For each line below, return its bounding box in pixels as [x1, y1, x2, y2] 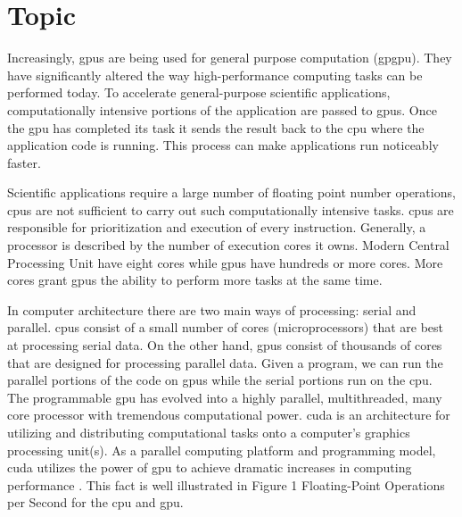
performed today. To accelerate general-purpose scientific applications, [7, 83, 391, 102]
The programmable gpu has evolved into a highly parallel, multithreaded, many [7, 388, 442, 406]
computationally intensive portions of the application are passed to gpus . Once [7, 100, 437, 119]
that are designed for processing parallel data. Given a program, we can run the [7, 353, 443, 371]
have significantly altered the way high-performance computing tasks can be [7, 65, 423, 84]
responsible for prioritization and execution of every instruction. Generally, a [7, 218, 426, 237]
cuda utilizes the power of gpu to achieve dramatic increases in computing [7, 458, 412, 477]
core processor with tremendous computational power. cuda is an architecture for [7, 405, 450, 424]
